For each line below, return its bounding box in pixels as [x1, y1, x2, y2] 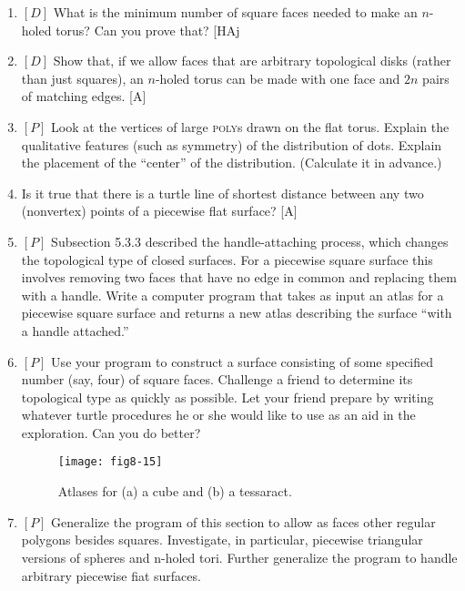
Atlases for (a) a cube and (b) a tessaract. [57, 482, 292, 501]
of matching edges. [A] [21, 87, 147, 106]
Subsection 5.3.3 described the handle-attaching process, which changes [51, 231, 449, 250]
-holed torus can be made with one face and [155, 68, 400, 87]
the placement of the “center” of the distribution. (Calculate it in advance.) [21, 153, 442, 172]
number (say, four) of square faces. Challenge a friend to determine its [21, 370, 413, 389]
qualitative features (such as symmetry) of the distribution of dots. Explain [21, 135, 442, 154]
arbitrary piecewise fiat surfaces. [21, 566, 201, 585]
